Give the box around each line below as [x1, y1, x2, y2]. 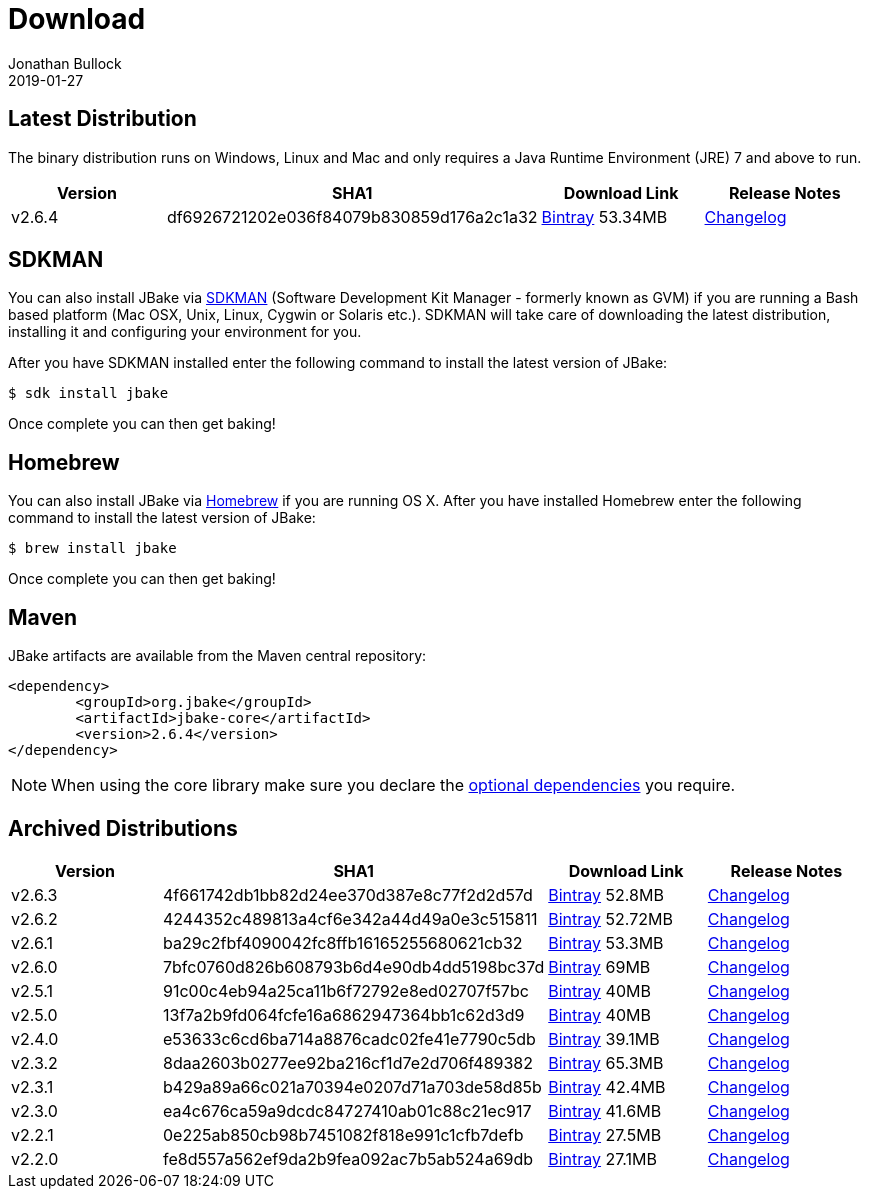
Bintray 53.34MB [541, 206, 668, 227]
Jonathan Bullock [8, 54, 122, 72]
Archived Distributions [8, 815, 238, 841]
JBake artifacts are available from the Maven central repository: [8, 647, 427, 665]
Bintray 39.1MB [548, 1028, 660, 1049]
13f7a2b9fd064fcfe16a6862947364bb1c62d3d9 [163, 1004, 525, 1025]
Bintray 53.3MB [548, 932, 664, 953]
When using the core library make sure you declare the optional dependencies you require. [51, 775, 736, 796]
